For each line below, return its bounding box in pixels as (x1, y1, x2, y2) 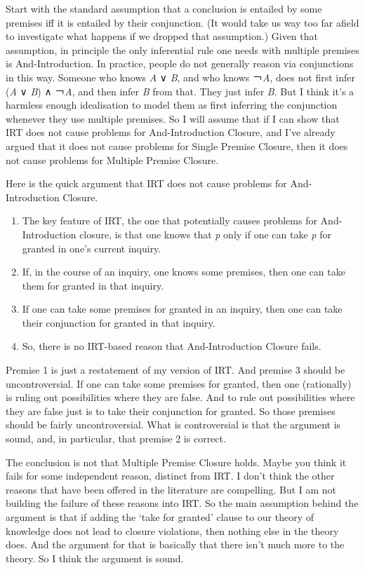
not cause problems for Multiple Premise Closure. (6, 152, 219, 167)
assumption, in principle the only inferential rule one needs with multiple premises (6, 42, 359, 57)
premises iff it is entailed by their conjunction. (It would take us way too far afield (6, 15, 359, 29)
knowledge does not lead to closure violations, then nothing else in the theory (6, 523, 339, 538)
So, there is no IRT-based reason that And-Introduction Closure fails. (22, 339, 321, 353)
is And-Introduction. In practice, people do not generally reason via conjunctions (6, 56, 354, 71)
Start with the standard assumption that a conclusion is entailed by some (6, 1, 322, 15)
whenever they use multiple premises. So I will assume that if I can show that (6, 111, 340, 125)
